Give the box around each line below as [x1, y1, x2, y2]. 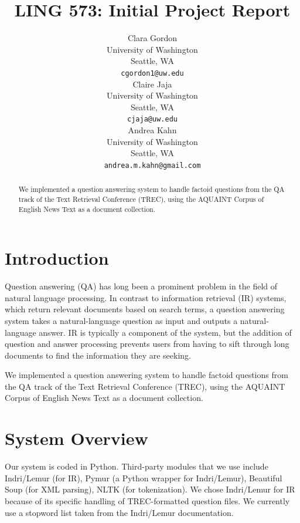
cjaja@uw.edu [127, 115, 178, 124]
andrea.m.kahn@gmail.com [104, 161, 201, 170]
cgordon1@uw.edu [121, 69, 184, 77]
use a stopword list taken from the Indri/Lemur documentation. [5, 506, 234, 518]
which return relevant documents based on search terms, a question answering [5, 303, 285, 315]
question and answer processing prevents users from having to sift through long [5, 338, 289, 350]
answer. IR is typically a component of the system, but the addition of [39, 326, 292, 338]
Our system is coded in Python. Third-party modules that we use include [5, 460, 268, 473]
